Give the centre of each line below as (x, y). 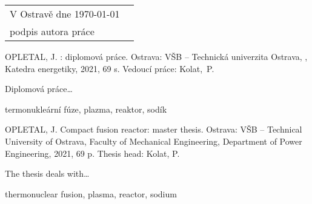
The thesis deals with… (47, 173)
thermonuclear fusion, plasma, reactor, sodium (91, 193)
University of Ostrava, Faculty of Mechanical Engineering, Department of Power (154, 141)
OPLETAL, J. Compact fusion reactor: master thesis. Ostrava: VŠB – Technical (154, 129)
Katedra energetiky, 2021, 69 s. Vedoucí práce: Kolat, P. (110, 68)
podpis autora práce (52, 31)
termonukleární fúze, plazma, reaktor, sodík (86, 109)
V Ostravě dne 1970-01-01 (65, 14)
